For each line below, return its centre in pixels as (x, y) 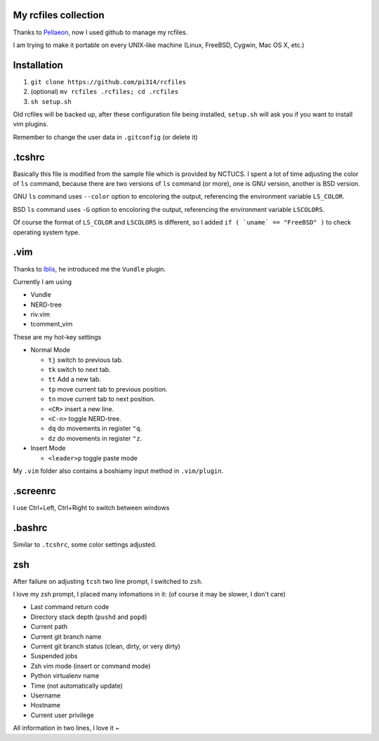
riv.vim (40, 314)
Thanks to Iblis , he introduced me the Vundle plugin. (89, 269)
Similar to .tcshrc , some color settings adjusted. (85, 545)
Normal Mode (50, 350)
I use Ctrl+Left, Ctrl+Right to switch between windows (91, 507)
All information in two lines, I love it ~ (66, 728)
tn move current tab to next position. (102, 399)
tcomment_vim (52, 324)
